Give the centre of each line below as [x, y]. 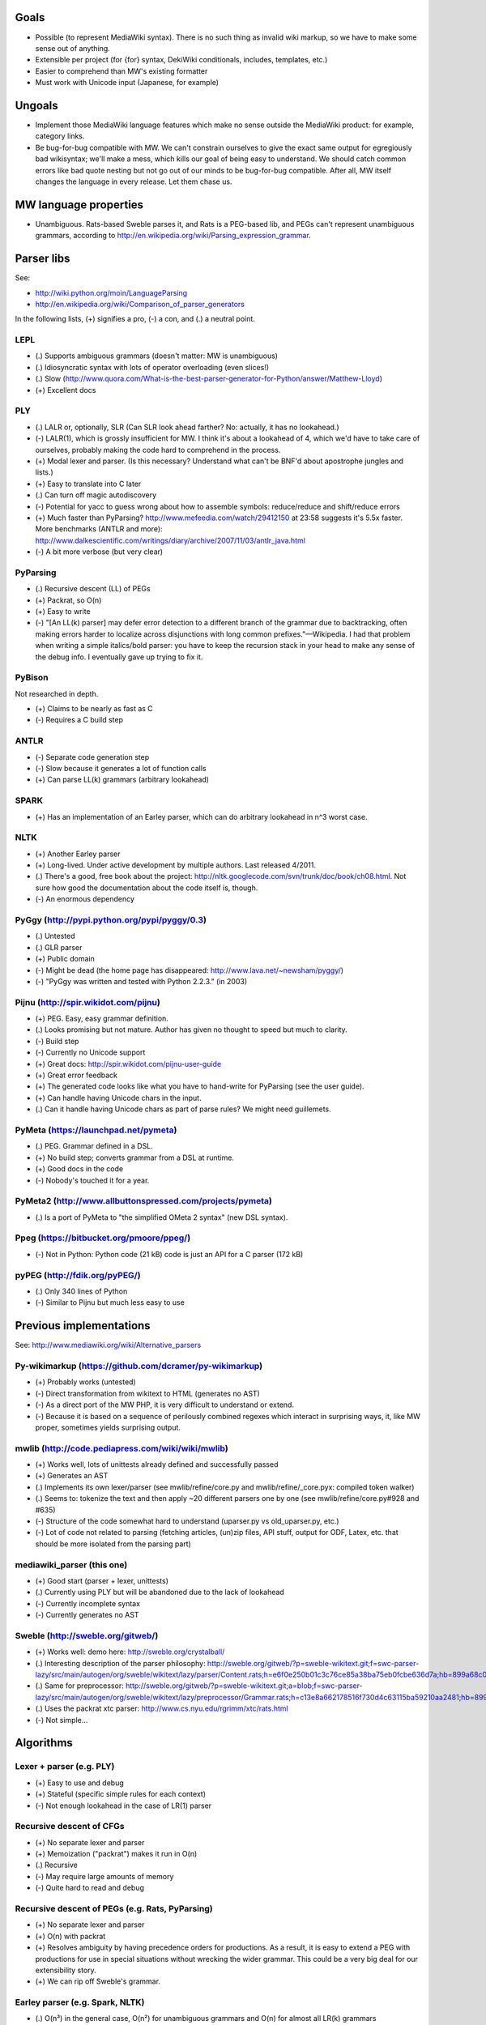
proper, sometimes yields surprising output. [108, 1427]
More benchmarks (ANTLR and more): [99, 529]
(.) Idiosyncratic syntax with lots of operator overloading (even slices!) [152, 367]
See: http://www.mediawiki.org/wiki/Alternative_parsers [108, 1345]
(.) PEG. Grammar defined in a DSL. [94, 1146]
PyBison [32, 678]
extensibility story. [66, 1970]
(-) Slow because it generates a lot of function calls [121, 768]
